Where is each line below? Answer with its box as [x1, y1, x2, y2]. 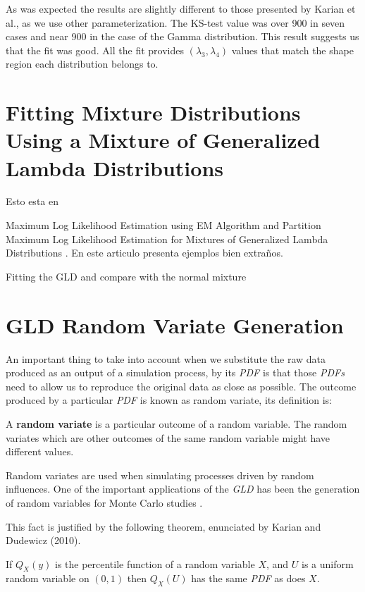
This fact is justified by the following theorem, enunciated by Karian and [6, 519, 321, 534]
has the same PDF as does [191, 571, 306, 586]
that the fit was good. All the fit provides [6, 42, 184, 57]
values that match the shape [231, 42, 354, 57]
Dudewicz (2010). [6, 533, 81, 548]
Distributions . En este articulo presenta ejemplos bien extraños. [6, 245, 283, 260]
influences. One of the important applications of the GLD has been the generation [6, 481, 360, 496]
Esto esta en [6, 194, 58, 209]
